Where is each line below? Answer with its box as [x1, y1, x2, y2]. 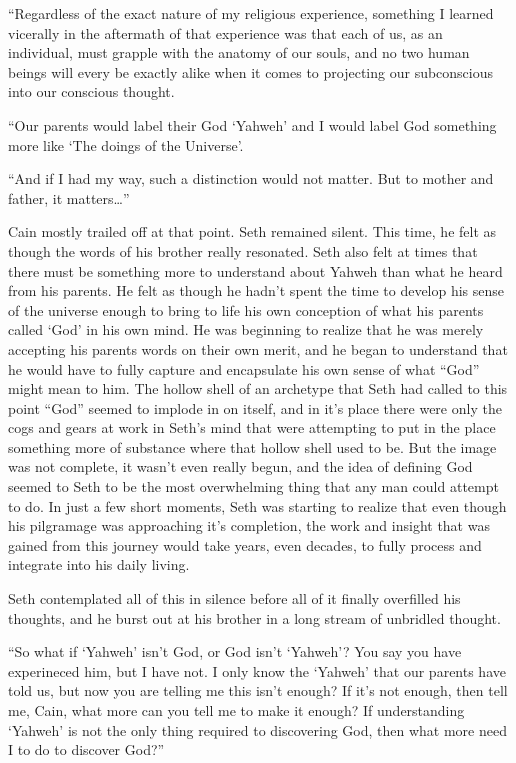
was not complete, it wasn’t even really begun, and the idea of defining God [8, 456, 473, 477]
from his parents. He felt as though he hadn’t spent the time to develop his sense [8, 280, 505, 301]
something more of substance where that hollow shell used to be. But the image [8, 436, 497, 457]
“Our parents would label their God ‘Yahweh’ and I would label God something [8, 114, 497, 135]
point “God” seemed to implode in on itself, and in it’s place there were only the [8, 397, 502, 418]
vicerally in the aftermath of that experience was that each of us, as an [8, 22, 443, 43]
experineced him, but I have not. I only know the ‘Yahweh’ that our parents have [8, 660, 506, 681]
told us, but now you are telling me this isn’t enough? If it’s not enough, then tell [8, 680, 508, 701]
